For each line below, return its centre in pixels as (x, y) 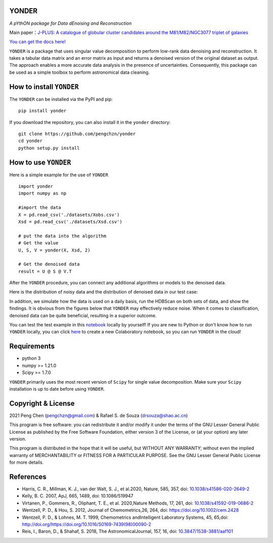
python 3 (31, 358)
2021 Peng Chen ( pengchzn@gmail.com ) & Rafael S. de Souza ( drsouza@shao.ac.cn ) (99, 415)
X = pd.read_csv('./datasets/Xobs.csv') (69, 215)
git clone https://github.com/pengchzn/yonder (77, 134)
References (28, 476)
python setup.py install (49, 148)
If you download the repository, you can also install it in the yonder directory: (90, 122)
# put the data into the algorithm (62, 236)
